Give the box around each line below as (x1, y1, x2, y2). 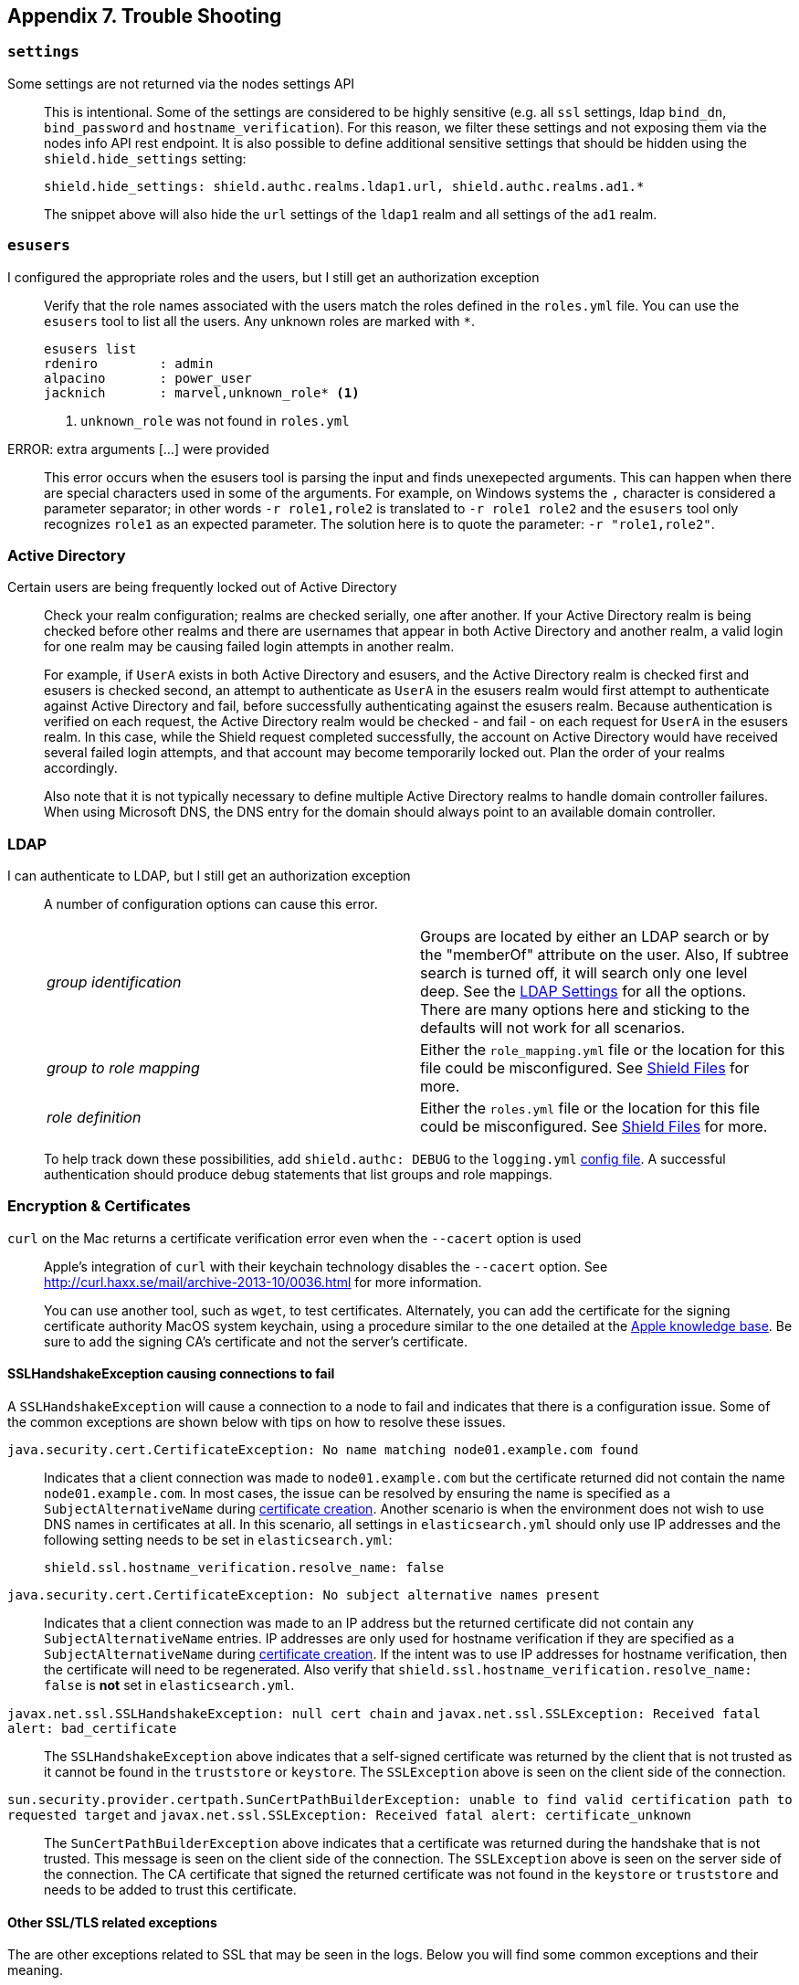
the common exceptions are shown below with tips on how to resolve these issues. (7, 1414, 506, 1431)
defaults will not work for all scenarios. (420, 1019, 686, 1038)
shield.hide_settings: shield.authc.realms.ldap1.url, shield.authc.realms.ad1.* (44, 178, 645, 194)
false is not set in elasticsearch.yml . (44, 1677, 295, 1694)
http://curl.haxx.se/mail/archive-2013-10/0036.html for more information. (44, 1273, 482, 1290)
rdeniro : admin (44, 355, 214, 371)
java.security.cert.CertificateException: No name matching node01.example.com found (7, 1442, 639, 1458)
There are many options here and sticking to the (420, 1000, 750, 1019)
